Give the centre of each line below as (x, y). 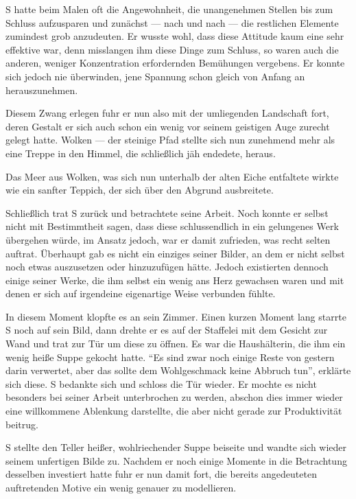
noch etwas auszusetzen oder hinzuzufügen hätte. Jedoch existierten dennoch (167, 267)
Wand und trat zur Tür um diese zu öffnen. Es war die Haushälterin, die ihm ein (176, 344)
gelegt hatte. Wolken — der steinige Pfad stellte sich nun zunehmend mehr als (170, 140)
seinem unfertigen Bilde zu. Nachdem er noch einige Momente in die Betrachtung (176, 460)
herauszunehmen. (42, 90)
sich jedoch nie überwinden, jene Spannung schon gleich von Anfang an (155, 76)
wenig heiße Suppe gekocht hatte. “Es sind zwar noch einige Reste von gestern (170, 357)
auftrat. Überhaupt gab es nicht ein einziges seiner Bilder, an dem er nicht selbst (175, 253)
